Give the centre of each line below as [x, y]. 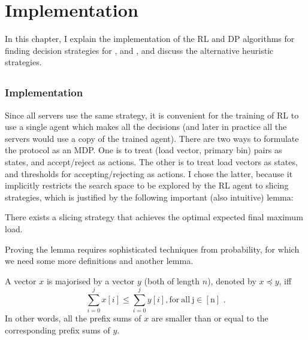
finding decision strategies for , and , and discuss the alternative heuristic [139, 50]
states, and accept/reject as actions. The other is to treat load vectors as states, [151, 161]
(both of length [172, 280]
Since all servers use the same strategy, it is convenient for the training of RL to [152, 115]
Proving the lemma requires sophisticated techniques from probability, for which [152, 249]
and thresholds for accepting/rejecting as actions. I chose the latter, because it [149, 173]
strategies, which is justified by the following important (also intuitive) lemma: [149, 197]
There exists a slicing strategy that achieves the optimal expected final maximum [154, 217]
